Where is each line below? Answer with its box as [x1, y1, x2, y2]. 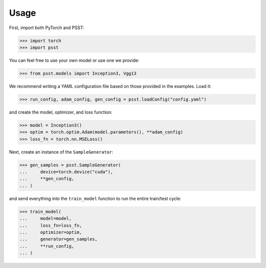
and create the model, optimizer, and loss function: [9, 109, 113, 115]
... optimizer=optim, [19, 230, 82, 235]
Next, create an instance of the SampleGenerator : [9, 149, 113, 155]
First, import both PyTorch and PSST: [9, 25, 85, 31]
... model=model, [19, 216, 72, 222]
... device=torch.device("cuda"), [19, 169, 113, 175]
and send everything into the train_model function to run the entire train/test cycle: [9, 195, 182, 201]
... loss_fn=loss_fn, [19, 223, 82, 228]
